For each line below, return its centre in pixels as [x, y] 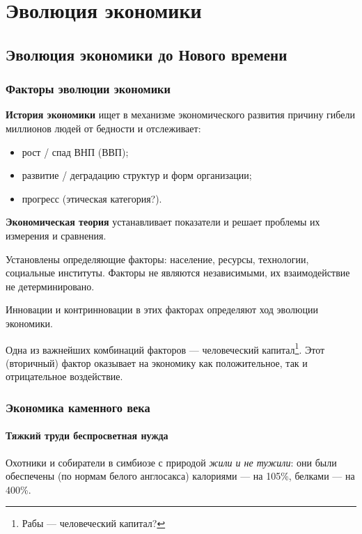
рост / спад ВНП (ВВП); [75, 151]
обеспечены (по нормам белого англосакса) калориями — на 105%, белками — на [180, 476]
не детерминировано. [50, 286]
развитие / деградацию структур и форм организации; [137, 175]
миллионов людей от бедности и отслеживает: [103, 128]
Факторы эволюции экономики [88, 89]
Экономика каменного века [78, 407]
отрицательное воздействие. [64, 376]
